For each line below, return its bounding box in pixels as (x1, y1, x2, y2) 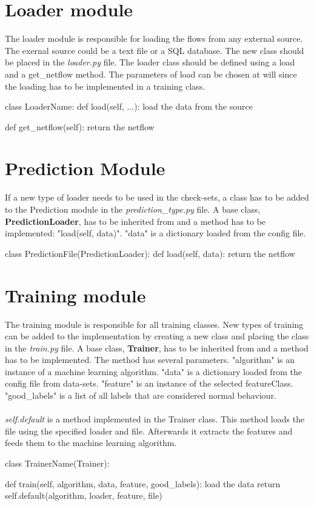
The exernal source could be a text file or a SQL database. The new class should (5, 44, 304, 56)
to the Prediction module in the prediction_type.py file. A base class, (5, 203, 261, 215)
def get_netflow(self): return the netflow (5, 120, 155, 133)
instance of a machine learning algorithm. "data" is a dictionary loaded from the (5, 365, 302, 378)
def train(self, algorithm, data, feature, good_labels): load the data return (5, 477, 281, 490)
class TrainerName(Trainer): (5, 457, 110, 470)
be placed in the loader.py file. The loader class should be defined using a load (5, 56, 295, 68)
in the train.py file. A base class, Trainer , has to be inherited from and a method (5, 341, 309, 354)
